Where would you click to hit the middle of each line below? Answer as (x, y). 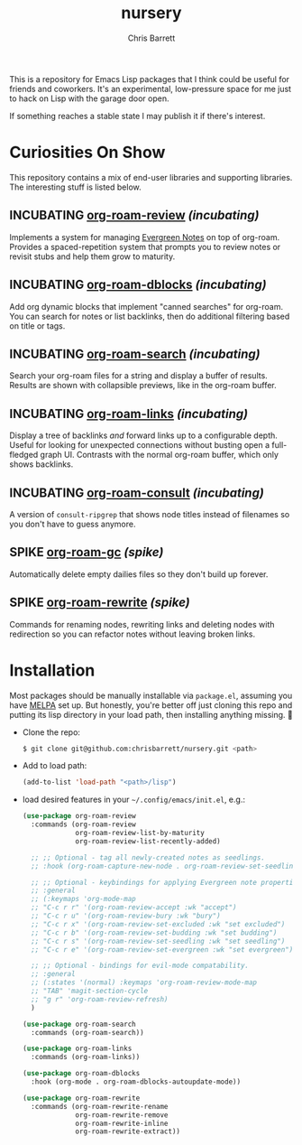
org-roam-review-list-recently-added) (148, 841)
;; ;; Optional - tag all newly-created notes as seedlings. (148, 857)
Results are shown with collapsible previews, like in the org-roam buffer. (143, 386)
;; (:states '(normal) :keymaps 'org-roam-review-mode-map (144, 982)
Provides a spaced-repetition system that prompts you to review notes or (145, 247)
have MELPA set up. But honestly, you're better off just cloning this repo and (151, 705)
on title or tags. (37, 326)
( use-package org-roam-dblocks (81, 1074)
